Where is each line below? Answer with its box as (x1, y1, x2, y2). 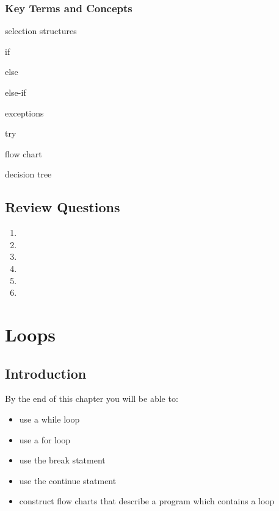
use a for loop (19, 433, 71, 446)
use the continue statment (19, 474, 117, 487)
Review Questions (5, 198, 120, 216)
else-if (5, 86, 26, 98)
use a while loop (19, 412, 80, 425)
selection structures (5, 24, 77, 37)
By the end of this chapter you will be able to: (5, 392, 178, 405)
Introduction (5, 363, 87, 382)
